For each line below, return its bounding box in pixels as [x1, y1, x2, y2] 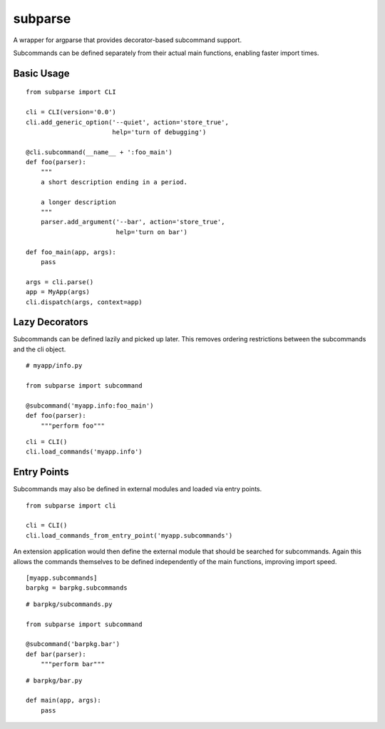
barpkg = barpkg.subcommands [26, 584, 128, 592]
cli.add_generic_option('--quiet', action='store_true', [26, 118, 230, 126]
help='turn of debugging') [111, 128, 207, 136]
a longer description [40, 198, 117, 206]
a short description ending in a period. [40, 178, 188, 186]
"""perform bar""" [40, 660, 106, 668]
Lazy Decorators [13, 316, 88, 328]
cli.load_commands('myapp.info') [26, 448, 143, 456]
